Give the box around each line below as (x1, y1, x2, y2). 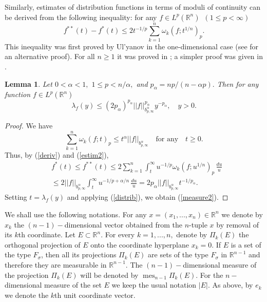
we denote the (5, 289, 49, 300)
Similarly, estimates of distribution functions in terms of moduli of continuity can (5, 2, 260, 12)
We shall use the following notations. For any (5, 209, 147, 219)
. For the (196, 269, 223, 280)
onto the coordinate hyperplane (90, 239, 189, 250)
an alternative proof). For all (5, 51, 95, 62)
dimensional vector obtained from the (64, 219, 183, 230)
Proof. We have (5, 120, 53, 130)
